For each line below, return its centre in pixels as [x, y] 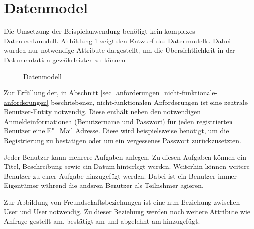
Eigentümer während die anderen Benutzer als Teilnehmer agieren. [104, 185]
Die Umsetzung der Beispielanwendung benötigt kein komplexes [100, 31]
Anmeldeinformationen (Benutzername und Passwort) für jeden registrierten [118, 121]
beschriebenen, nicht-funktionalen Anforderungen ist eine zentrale [149, 102]
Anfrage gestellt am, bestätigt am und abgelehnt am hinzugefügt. [102, 221]
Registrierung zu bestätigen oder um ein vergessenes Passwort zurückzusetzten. [123, 140]
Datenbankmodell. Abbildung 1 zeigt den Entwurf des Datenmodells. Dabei [117, 40]
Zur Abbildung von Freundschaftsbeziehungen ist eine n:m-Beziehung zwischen [122, 202]
